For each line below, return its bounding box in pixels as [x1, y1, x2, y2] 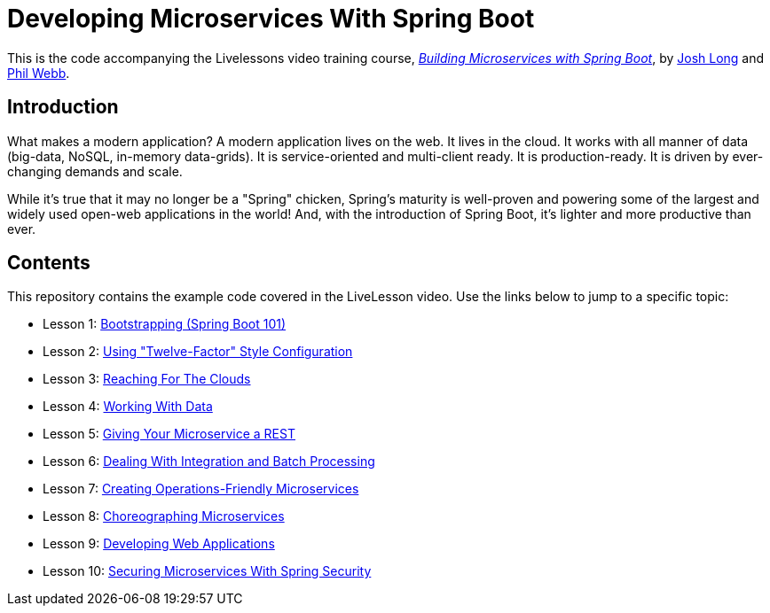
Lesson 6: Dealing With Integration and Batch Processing [43, 454, 375, 469]
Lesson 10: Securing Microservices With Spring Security [43, 563, 372, 579]
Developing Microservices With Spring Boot [7, 4, 535, 34]
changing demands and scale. [7, 163, 183, 179]
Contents [7, 252, 90, 275]
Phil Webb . [7, 65, 70, 81]
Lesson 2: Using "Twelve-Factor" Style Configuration [43, 344, 353, 360]
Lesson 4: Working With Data [43, 399, 213, 415]
